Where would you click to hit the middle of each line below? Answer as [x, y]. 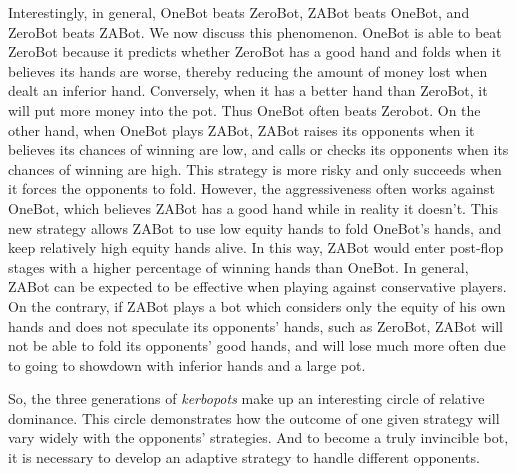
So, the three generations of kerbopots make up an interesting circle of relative [246, 398]
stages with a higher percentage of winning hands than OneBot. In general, [238, 266]
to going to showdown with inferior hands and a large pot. [187, 364]
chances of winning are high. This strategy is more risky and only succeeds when [255, 168]
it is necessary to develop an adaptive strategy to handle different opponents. [244, 457]
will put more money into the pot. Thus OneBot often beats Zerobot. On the [244, 109]
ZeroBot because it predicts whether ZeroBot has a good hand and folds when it [255, 51]
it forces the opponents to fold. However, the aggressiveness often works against [251, 188]
